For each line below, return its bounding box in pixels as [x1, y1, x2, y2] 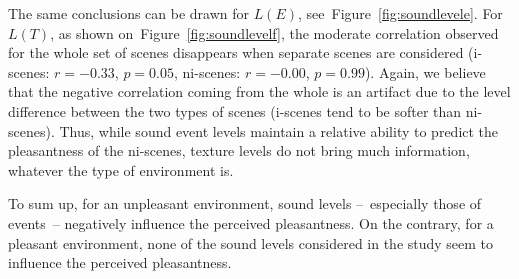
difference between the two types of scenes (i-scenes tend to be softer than [8, 100, 462, 121]
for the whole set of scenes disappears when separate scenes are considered [8, 42, 464, 63]
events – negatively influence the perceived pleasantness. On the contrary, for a [8, 212, 494, 233]
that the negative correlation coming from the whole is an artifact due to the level [8, 81, 511, 102]
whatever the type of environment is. [8, 159, 234, 180]
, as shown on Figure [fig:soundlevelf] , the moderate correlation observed [50, 22, 499, 43]
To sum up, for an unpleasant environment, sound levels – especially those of [8, 193, 482, 214]
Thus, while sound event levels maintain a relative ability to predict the [59, 120, 499, 141]
